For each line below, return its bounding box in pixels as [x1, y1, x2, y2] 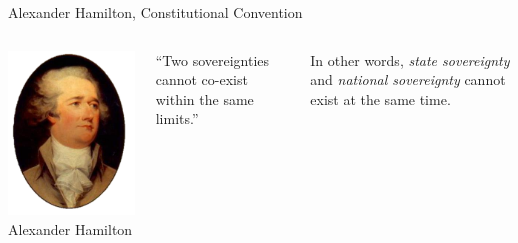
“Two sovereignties [155, 49, 270, 70]
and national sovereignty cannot [310, 69, 506, 90]
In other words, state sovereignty [310, 49, 510, 70]
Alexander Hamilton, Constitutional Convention [8, 2, 303, 22]
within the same [155, 88, 254, 109]
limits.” [155, 108, 199, 129]
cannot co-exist [155, 69, 248, 90]
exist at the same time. [310, 88, 451, 109]
